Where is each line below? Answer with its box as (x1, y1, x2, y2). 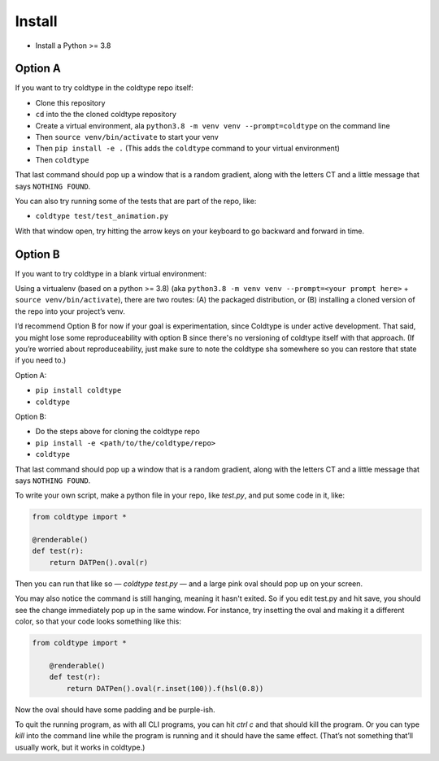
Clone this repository (35, 98, 106, 107)
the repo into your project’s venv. (15, 306, 126, 316)
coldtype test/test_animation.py (35, 211, 169, 221)
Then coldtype (35, 154, 89, 164)
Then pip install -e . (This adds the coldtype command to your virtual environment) (35, 143, 341, 154)
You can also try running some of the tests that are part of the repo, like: (15, 196, 257, 206)
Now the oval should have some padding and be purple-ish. (15, 704, 215, 715)
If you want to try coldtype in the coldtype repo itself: (15, 83, 194, 93)
